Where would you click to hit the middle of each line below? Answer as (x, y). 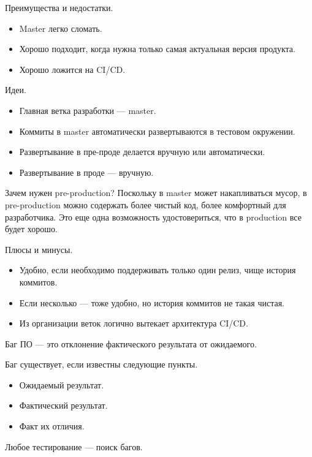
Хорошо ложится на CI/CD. (72, 69)
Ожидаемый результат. (62, 384)
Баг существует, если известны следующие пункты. (101, 364)
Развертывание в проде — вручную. (86, 172)
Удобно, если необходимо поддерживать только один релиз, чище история (158, 270)
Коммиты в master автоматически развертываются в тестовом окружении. (157, 131)
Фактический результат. (63, 405)
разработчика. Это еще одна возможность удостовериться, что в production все (153, 217)
